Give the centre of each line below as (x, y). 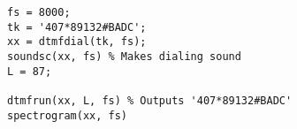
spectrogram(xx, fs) (68, 115)
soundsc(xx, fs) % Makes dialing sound (124, 56)
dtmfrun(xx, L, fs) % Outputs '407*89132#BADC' (150, 100)
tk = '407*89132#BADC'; (77, 27)
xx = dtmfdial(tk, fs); (77, 42)
